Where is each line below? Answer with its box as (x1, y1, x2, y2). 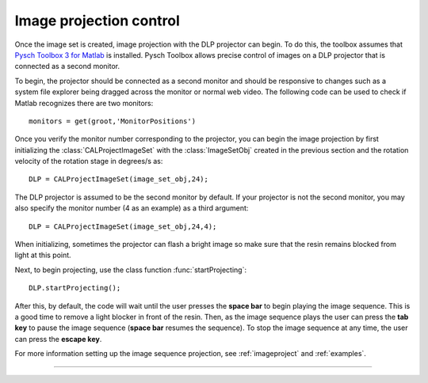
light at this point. (14, 250, 71, 260)
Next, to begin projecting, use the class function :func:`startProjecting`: (14, 265, 247, 275)
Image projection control (14, 12, 180, 29)
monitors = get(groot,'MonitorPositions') (29, 116, 197, 126)
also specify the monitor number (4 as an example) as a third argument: (14, 203, 249, 213)
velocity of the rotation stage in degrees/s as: (14, 157, 163, 166)
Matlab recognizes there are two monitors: (14, 98, 154, 108)
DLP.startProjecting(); (29, 283, 121, 293)
